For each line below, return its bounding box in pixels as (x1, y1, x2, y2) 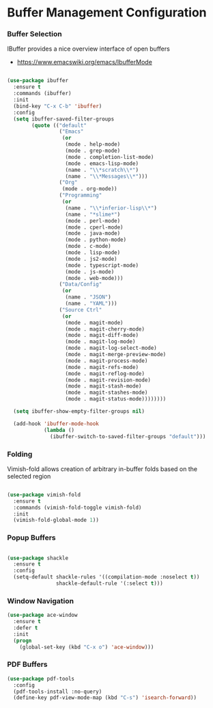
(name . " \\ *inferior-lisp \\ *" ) (65, 204, 157, 212)
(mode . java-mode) (65, 230, 121, 237)
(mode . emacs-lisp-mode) (65, 160, 139, 167)
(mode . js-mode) (65, 268, 115, 275)
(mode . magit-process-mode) (65, 357, 148, 364)
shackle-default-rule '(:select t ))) (55, 580, 164, 587)
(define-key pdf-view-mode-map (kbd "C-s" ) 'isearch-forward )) (13, 694, 197, 701)
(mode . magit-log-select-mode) (65, 344, 157, 352)
